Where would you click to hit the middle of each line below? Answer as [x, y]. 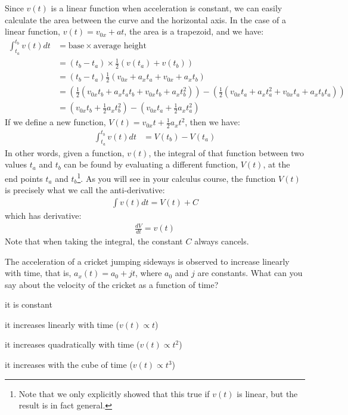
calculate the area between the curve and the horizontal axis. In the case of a [145, 19]
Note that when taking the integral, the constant [94, 241]
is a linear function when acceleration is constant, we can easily [167, 8]
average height [120, 46]
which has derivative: [43, 215]
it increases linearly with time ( [62, 324]
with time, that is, [38, 273]
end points [24, 178]
